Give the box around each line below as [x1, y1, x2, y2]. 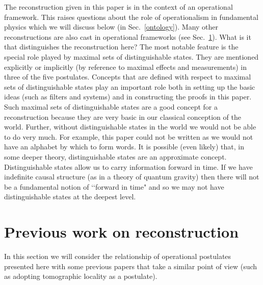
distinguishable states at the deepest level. [4, 191, 136, 202]
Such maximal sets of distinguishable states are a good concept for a [4, 101, 218, 112]
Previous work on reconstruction [4, 221, 239, 242]
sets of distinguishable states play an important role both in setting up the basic [4, 81, 255, 92]
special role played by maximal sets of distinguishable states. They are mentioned [4, 51, 259, 62]
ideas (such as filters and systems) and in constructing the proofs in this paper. [4, 91, 252, 102]
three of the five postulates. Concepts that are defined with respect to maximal [4, 71, 251, 82]
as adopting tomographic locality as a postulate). [4, 271, 157, 281]
